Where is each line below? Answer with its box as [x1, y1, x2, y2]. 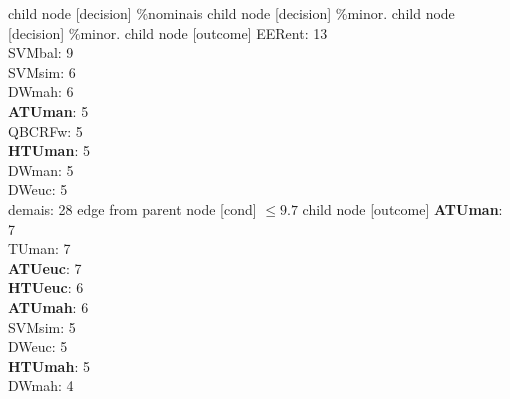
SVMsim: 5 [8, 316, 76, 337]
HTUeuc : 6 [8, 277, 84, 298]
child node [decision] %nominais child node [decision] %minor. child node [8, 3, 455, 23]
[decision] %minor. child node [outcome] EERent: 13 [8, 22, 328, 43]
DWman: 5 [8, 159, 74, 180]
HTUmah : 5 [8, 355, 90, 376]
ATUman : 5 [8, 100, 89, 121]
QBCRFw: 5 [8, 120, 83, 141]
